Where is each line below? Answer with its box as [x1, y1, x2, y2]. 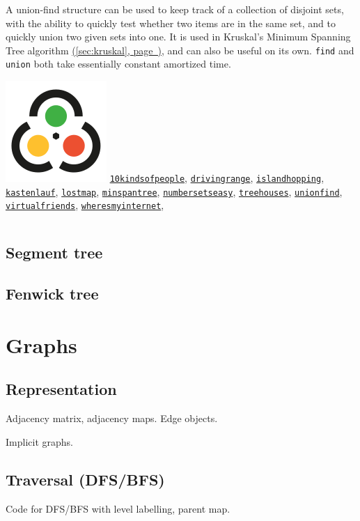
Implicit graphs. [6, 434, 73, 449]
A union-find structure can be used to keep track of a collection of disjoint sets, [6, 2, 344, 16]
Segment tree [6, 242, 103, 263]
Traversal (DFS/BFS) [6, 468, 165, 490]
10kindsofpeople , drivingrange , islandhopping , [109, 171, 324, 185]
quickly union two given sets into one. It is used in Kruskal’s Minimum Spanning [6, 29, 351, 44]
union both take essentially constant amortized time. [6, 56, 231, 71]
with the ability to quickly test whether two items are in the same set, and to [6, 15, 336, 30]
